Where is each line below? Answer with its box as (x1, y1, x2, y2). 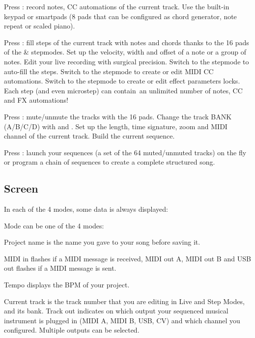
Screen (4, 181, 38, 196)
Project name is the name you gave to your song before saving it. (4, 237, 200, 247)
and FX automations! (4, 95, 68, 105)
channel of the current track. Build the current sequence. (4, 131, 175, 141)
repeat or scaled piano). (4, 21, 75, 31)
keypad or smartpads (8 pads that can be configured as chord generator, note (4, 11, 237, 21)
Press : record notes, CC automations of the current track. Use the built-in (4, 1, 229, 11)
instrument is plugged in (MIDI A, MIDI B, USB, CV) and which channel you (4, 315, 240, 325)
